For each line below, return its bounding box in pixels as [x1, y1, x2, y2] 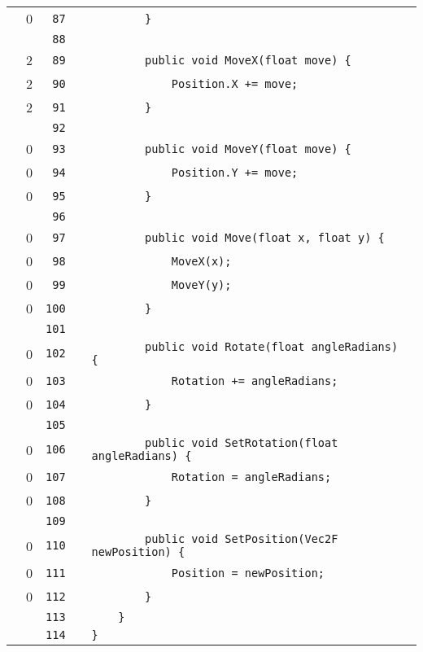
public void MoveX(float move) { [145, 53, 351, 67]
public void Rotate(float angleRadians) [145, 340, 399, 353]
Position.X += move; [171, 77, 299, 90]
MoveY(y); [171, 278, 232, 291]
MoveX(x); [171, 254, 232, 268]
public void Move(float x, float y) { [145, 230, 385, 244]
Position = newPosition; [171, 566, 325, 580]
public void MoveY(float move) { [145, 142, 351, 155]
